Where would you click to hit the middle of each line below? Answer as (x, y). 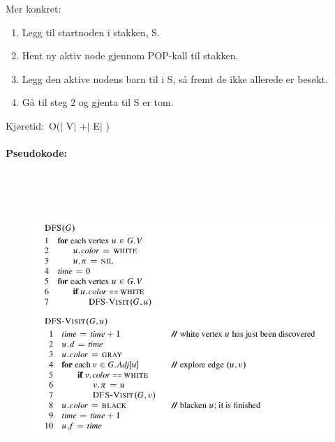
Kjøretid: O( (33, 125)
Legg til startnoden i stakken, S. (91, 32)
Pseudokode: (37, 153)
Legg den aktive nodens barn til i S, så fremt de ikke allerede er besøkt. (175, 78)
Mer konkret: (33, 8)
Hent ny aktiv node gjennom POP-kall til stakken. (130, 55)
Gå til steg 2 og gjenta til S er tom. (98, 102)
